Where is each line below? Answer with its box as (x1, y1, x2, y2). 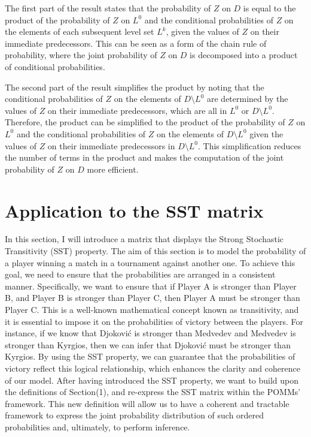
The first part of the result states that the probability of (5, 2, 211, 14)
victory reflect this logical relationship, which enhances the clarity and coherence (5, 361, 300, 374)
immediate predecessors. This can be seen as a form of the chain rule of (5, 37, 267, 49)
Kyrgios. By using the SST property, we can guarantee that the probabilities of (5, 350, 295, 363)
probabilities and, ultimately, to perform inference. (5, 420, 190, 433)
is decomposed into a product (190, 49, 298, 61)
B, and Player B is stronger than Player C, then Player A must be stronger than (5, 291, 300, 304)
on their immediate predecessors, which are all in (47, 104, 227, 116)
